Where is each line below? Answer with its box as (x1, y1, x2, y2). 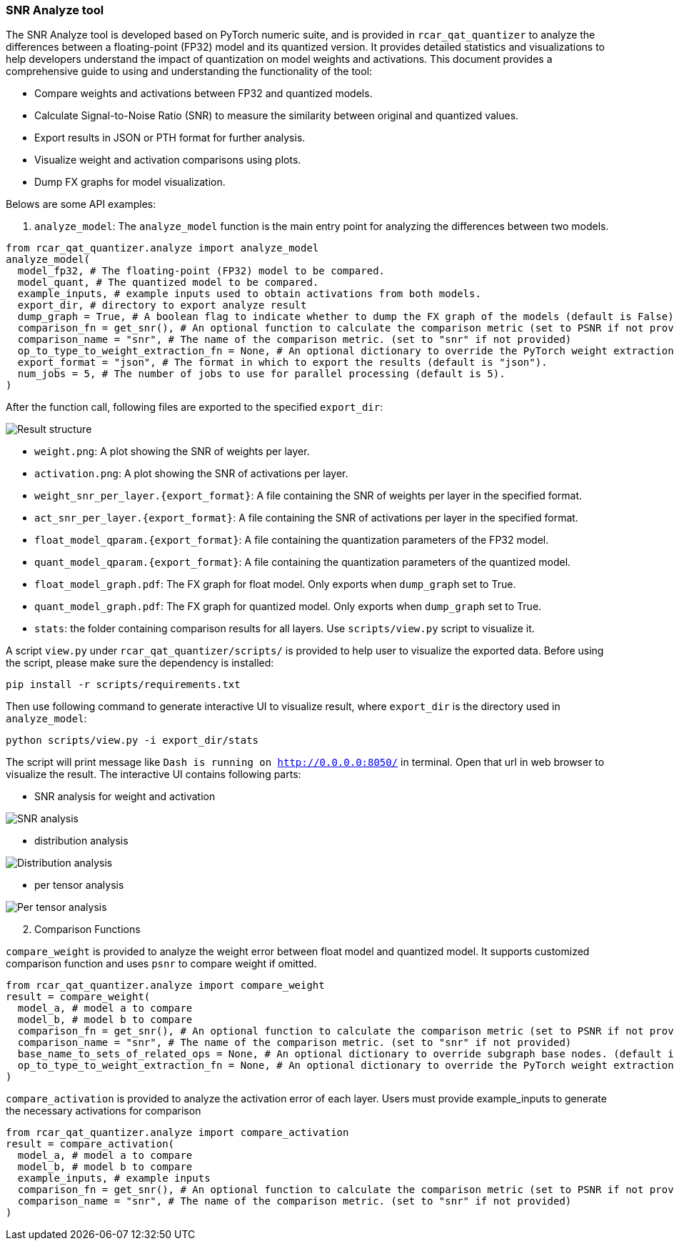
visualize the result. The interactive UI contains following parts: (6, 768, 301, 781)
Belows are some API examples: (6, 198, 156, 211)
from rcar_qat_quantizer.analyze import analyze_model (6, 242, 319, 254)
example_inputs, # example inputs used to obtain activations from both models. (17, 288, 481, 300)
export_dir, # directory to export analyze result (17, 299, 307, 311)
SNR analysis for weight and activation (34, 790, 216, 803)
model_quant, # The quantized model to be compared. (17, 276, 319, 289)
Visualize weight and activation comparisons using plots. (34, 154, 301, 166)
